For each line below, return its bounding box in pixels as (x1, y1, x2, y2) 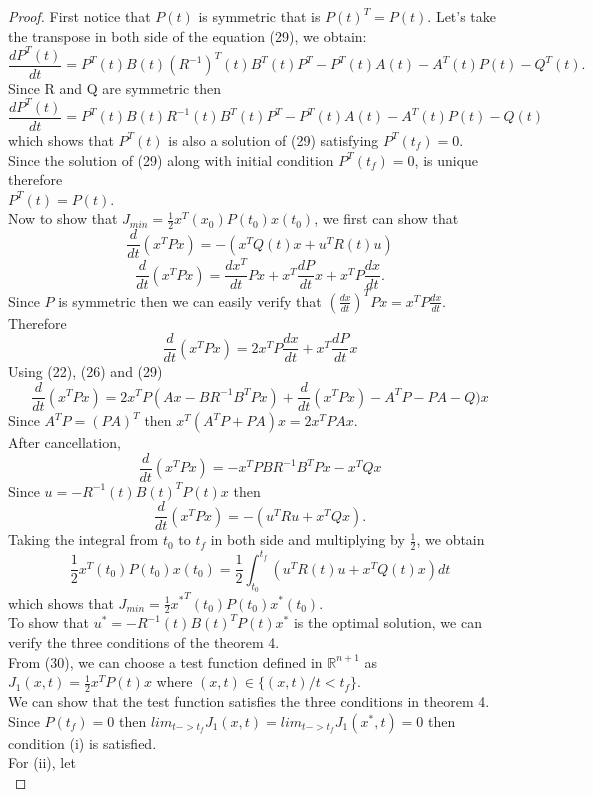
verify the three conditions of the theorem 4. (8, 631, 280, 652)
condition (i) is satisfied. (8, 732, 157, 753)
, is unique (414, 149, 479, 170)
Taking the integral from (8, 529, 159, 550)
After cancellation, (8, 432, 121, 453)
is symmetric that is (198, 6, 321, 26)
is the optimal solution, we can (293, 612, 482, 633)
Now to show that (8, 208, 118, 229)
